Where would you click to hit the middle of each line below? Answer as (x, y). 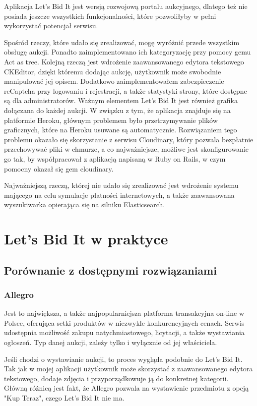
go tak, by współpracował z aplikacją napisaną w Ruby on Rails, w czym (115, 158)
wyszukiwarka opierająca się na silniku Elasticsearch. (85, 204)
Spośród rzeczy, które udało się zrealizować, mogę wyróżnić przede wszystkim (122, 42)
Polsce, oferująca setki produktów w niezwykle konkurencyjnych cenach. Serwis (124, 322)
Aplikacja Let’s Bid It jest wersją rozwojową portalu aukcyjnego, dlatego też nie (126, 6)
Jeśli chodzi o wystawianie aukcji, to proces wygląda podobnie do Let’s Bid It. (123, 359)
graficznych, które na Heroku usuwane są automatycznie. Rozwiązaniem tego (121, 130)
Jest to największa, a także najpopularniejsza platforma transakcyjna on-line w (124, 313)
